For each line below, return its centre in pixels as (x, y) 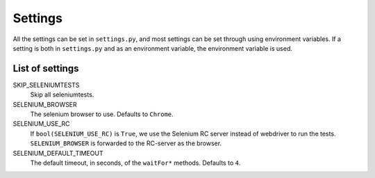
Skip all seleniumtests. (62, 95)
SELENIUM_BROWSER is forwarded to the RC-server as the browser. (126, 143)
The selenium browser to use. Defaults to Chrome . (102, 114)
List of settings (46, 68)
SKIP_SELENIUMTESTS (46, 85)
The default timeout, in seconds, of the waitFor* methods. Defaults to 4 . (135, 163)
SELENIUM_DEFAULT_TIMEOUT (58, 153)
